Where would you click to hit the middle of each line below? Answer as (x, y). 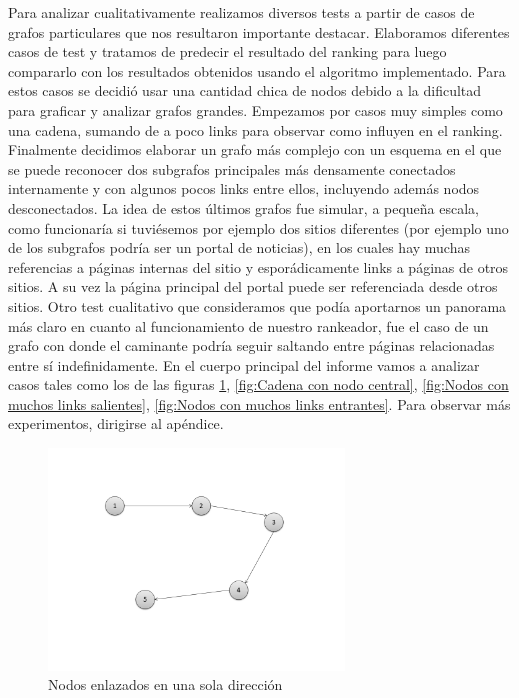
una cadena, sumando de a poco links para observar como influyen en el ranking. (255, 129)
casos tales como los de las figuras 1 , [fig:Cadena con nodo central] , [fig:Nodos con (258, 384)
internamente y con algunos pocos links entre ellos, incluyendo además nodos (244, 188)
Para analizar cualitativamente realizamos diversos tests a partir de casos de (241, 12)
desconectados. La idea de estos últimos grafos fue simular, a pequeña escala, (244, 207)
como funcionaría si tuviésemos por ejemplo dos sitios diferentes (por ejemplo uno (258, 227)
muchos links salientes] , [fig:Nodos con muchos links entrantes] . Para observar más (259, 403)
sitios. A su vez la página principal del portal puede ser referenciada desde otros (253, 286)
